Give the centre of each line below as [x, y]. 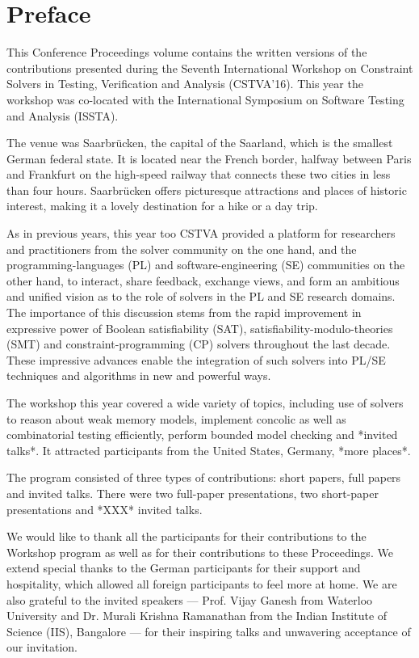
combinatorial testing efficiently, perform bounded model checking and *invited [202, 434]
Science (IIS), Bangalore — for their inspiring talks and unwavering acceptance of [209, 631]
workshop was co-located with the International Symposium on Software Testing [205, 99]
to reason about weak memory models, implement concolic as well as [176, 418]
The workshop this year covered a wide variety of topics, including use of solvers [205, 403]
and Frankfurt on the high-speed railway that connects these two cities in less [199, 174]
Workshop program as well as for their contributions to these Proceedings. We [200, 552]
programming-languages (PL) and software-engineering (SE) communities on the [206, 265]
